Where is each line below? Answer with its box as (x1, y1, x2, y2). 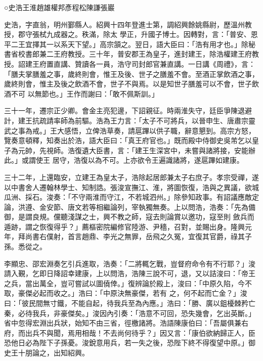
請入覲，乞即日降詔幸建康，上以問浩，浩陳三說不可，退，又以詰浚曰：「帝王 (4, 268, 255, 279)
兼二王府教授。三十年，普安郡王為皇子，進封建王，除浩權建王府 (39, 49, 252, 59)
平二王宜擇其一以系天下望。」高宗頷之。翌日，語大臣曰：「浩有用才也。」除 (4, 38, 248, 49)
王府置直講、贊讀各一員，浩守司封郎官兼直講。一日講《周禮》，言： (32, 58, 255, 69)
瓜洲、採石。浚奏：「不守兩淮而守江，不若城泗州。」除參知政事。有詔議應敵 (4, 192, 252, 202)
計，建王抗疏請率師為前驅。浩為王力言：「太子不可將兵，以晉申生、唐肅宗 (4, 115, 248, 125)
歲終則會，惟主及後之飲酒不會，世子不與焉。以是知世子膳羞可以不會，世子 (4, 78, 252, 89)
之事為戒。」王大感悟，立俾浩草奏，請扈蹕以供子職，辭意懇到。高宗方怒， (11, 125, 255, 136)
